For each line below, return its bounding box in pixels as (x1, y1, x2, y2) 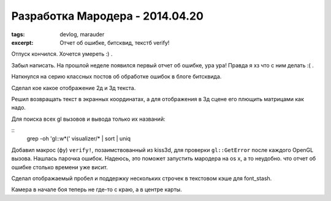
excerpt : (11, 39, 34, 46)
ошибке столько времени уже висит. (11, 163, 108, 171)
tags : (11, 31, 25, 38)
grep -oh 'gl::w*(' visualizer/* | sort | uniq (26, 135, 131, 142)
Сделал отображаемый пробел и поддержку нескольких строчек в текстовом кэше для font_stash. (11, 175, 272, 182)
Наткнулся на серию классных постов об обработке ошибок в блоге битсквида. (11, 73, 222, 80)
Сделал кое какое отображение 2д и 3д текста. (11, 84, 136, 91)
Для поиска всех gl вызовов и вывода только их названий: (11, 115, 165, 123)
